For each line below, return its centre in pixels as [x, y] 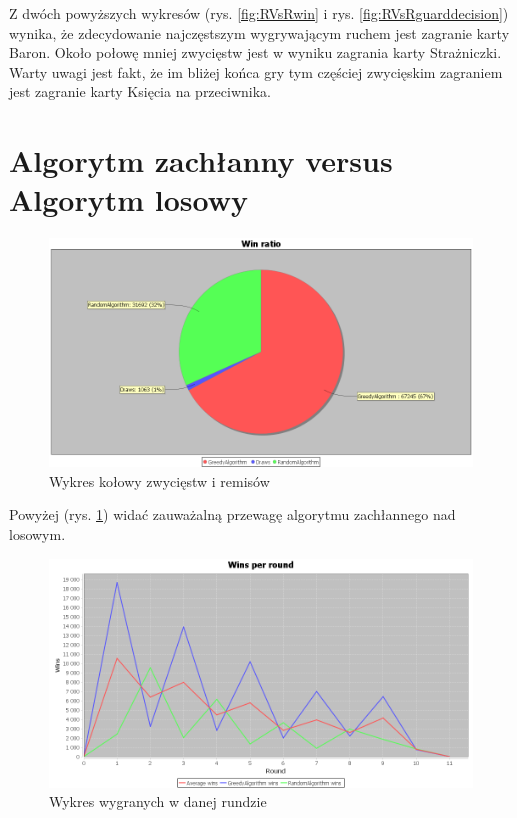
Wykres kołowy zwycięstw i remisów [159, 480]
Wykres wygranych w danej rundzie [158, 801]
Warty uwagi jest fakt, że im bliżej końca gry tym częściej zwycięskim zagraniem [256, 71]
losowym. [37, 534]
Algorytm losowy [129, 199]
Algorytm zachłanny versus [201, 160]
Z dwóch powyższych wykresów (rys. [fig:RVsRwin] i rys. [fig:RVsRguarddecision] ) [259, 13]
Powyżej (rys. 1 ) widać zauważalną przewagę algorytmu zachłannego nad [232, 514]
